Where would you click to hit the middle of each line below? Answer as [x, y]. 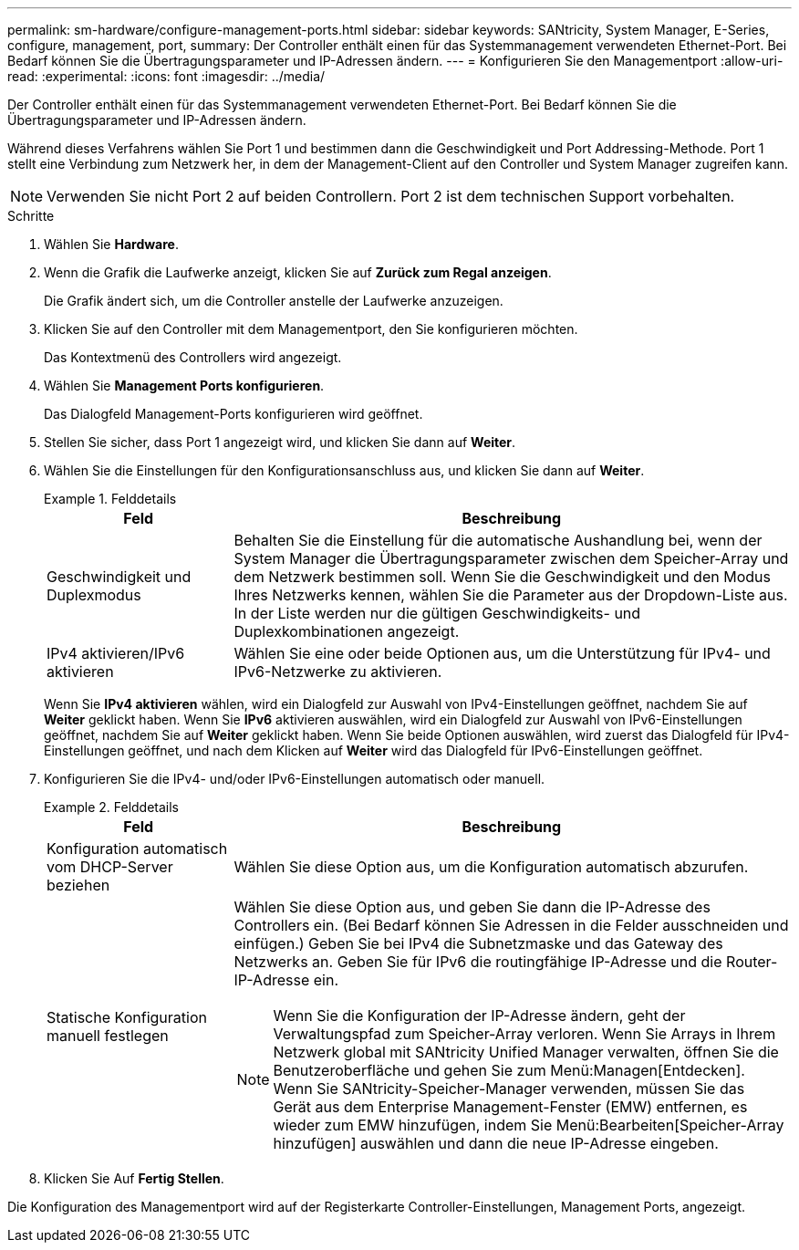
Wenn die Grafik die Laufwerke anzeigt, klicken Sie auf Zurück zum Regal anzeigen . [298, 272]
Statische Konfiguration [127, 1017]
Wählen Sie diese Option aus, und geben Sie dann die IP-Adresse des [472, 907]
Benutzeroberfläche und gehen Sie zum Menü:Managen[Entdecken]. [509, 1070]
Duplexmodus [94, 595]
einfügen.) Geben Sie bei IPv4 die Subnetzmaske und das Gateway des [478, 943]
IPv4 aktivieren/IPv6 [116, 653]
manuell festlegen [108, 1036]
